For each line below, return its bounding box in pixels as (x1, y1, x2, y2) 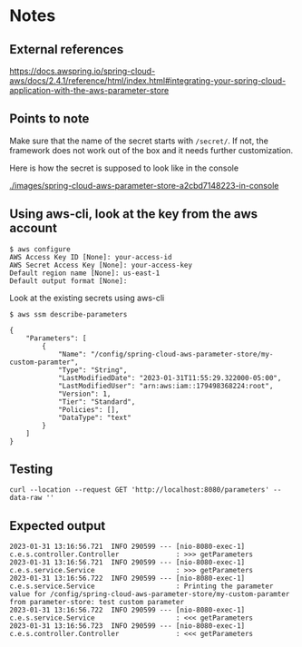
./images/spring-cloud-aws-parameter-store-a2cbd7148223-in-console (9, 180, 279, 191)
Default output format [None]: (9, 276, 128, 286)
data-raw (9, 494, 43, 503)
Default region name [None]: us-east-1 (9, 269, 161, 278)
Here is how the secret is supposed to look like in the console (9, 162, 239, 173)
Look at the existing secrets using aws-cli (9, 292, 165, 303)
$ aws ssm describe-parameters (9, 309, 128, 319)
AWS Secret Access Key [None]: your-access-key (9, 260, 193, 270)
